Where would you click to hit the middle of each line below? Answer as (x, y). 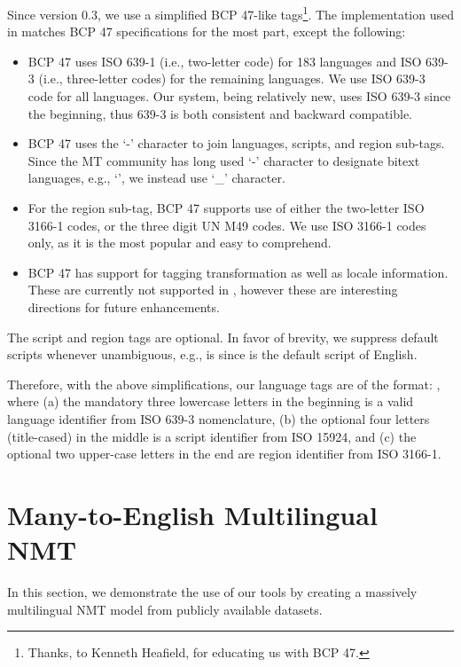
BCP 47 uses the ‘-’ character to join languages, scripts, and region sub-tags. (236, 143)
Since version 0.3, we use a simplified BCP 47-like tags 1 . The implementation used (230, 13)
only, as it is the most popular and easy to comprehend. (180, 243)
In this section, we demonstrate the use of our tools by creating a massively (212, 592)
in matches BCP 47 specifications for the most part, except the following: (207, 31)
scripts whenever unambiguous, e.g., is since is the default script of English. (212, 354)
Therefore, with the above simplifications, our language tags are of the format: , (224, 384)
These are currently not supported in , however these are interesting (213, 290)
